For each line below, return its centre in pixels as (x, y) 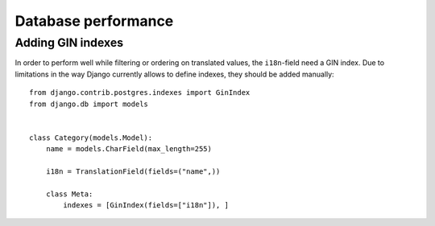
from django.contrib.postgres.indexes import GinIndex (140, 93)
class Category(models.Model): (91, 138)
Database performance (94, 21)
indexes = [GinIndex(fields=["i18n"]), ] (146, 205)
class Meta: (69, 194)
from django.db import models (89, 104)
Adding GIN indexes (69, 43)
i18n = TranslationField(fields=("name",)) (133, 171)
